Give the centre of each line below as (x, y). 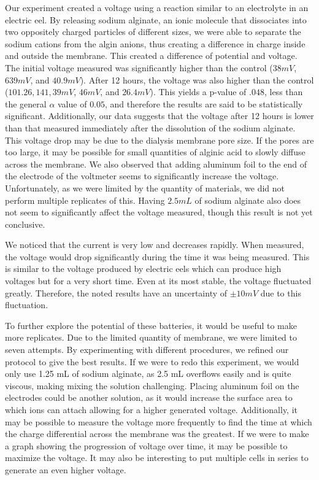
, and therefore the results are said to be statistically (204, 103)
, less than (283, 92)
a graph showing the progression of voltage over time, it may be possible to (146, 445)
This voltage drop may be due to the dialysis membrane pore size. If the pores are (159, 140)
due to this (281, 292)
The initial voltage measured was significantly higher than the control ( (139, 67)
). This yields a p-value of (198, 92)
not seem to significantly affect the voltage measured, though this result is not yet (159, 212)
